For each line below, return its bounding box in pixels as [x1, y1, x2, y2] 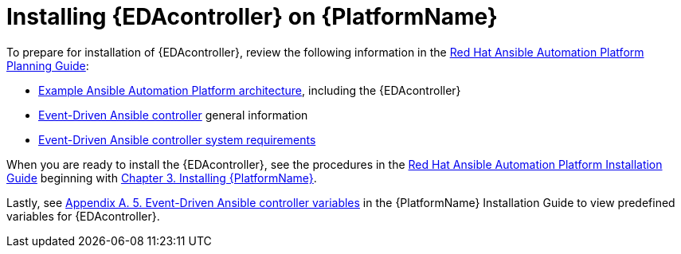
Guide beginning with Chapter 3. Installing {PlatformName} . [6, 170, 317, 185]
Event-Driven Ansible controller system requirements [38, 132, 316, 147]
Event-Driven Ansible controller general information [38, 107, 308, 122]
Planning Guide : [6, 58, 89, 72]
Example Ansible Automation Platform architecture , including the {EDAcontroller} [38, 83, 461, 97]
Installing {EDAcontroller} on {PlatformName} [6, 3, 498, 30]
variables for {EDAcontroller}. [6, 209, 160, 223]
